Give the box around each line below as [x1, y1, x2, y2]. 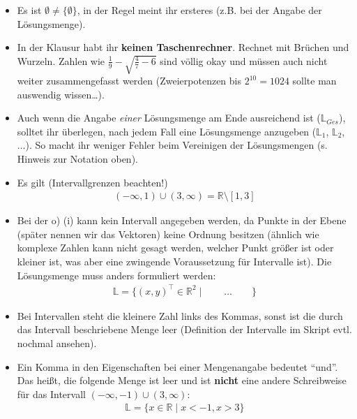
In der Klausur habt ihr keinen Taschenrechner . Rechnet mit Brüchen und [17, 40, 349, 54]
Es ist [17, 3, 42, 17]
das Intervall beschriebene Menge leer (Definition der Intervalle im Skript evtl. [17, 322, 352, 337]
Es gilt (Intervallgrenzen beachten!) [17, 175, 168, 189]
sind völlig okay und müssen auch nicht [160, 53, 328, 68]
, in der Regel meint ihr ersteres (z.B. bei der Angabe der [77, 3, 322, 17]
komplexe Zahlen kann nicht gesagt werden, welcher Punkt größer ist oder [17, 240, 334, 255]
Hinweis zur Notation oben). [17, 152, 138, 166]
